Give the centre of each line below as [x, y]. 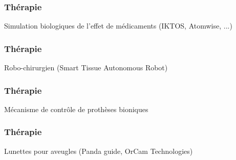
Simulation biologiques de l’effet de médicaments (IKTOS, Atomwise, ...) [118, 26]
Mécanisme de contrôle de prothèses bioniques [76, 109]
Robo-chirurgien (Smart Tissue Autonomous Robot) [86, 68]
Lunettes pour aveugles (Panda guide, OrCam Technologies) [99, 151]
